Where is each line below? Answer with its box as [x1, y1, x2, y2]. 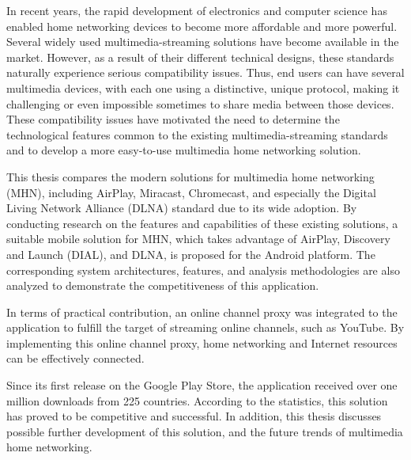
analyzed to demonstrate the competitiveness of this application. [6, 277, 319, 294]
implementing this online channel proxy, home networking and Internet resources [6, 334, 398, 351]
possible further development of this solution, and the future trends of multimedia [6, 423, 403, 439]
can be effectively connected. [6, 350, 145, 367]
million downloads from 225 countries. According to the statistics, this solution [6, 392, 388, 409]
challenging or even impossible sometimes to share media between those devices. [6, 95, 394, 112]
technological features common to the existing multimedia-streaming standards [6, 126, 388, 143]
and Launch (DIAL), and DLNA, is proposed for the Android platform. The [6, 245, 375, 262]
